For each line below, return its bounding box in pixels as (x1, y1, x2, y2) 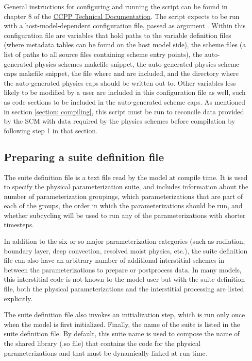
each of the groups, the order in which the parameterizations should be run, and (4, 200, 243, 211)
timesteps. (4, 219, 34, 230)
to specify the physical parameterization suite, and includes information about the (4, 181, 249, 192)
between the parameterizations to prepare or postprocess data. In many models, (4, 264, 242, 274)
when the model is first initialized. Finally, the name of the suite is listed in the (4, 319, 240, 329)
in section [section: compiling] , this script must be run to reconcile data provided (4, 106, 244, 116)
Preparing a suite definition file (4, 149, 164, 164)
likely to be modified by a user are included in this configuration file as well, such (4, 87, 246, 97)
